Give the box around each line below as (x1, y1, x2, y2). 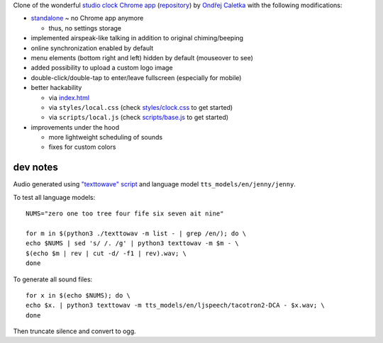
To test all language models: (13, 193, 96, 201)
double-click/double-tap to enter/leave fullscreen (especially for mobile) (30, 73, 242, 81)
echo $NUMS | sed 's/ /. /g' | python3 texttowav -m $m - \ (26, 240, 239, 247)
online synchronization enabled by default (30, 43, 154, 52)
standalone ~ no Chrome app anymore (30, 14, 144, 23)
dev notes (13, 162, 58, 174)
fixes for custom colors (48, 142, 116, 152)
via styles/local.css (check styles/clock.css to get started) (48, 103, 233, 111)
